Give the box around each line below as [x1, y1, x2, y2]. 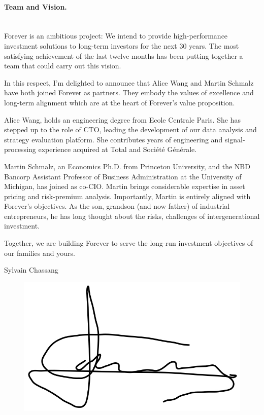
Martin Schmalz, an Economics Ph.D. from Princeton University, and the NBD [4, 161, 250, 171]
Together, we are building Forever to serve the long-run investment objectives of [4, 238, 253, 248]
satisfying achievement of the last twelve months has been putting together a [4, 50, 243, 61]
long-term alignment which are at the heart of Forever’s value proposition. [4, 97, 235, 107]
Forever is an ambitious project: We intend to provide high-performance [4, 30, 228, 41]
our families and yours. [4, 247, 75, 258]
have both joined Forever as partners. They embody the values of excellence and [4, 87, 254, 98]
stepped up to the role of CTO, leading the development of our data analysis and [4, 124, 257, 135]
